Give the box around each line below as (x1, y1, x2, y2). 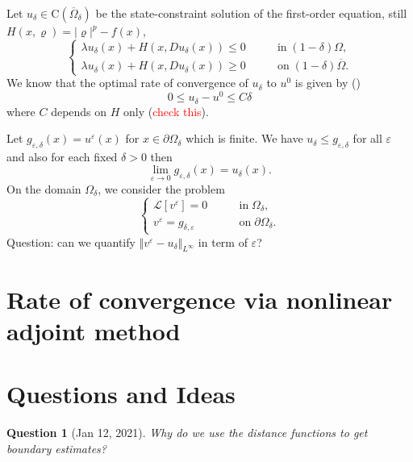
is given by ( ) (294, 74, 361, 91)
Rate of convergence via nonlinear (6, 282, 393, 315)
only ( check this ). (123, 102, 209, 119)
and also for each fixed (6, 148, 118, 164)
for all (353, 130, 382, 147)
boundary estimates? (6, 439, 106, 456)
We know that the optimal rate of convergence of (6, 74, 248, 91)
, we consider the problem (98, 180, 225, 197)
